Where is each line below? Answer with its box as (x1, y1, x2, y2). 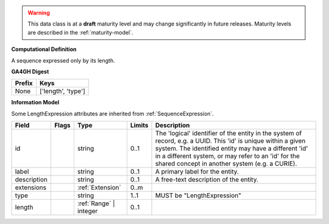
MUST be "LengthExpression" (155, 191, 242, 200)
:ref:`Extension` (77, 183, 121, 192)
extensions (15, 183, 47, 192)
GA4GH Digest (11, 67, 49, 75)
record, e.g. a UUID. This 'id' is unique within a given (155, 137, 306, 145)
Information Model (11, 99, 60, 106)
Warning (27, 9, 50, 16)
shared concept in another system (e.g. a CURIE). (155, 160, 297, 168)
